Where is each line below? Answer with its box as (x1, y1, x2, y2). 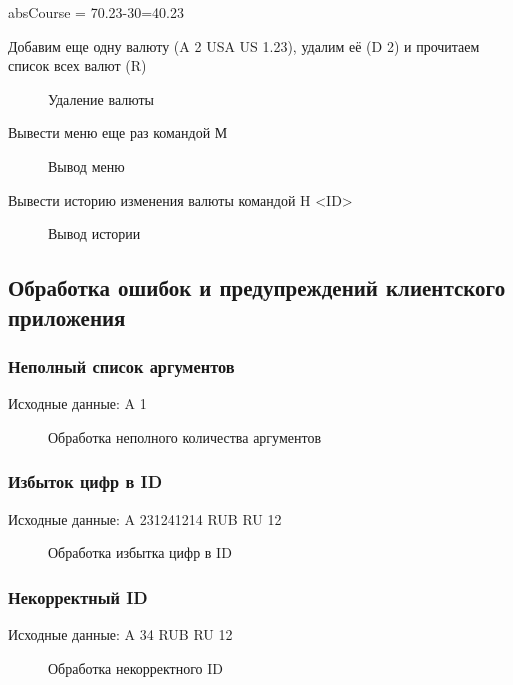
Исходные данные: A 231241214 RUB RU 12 (8, 508, 282, 529)
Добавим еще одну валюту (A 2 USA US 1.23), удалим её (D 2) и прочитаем (8, 35, 480, 56)
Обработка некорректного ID (48, 657, 224, 678)
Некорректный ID (8, 584, 148, 609)
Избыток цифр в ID (8, 469, 163, 494)
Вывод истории (48, 223, 141, 244)
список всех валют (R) (8, 55, 147, 76)
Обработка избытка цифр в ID (48, 542, 232, 563)
